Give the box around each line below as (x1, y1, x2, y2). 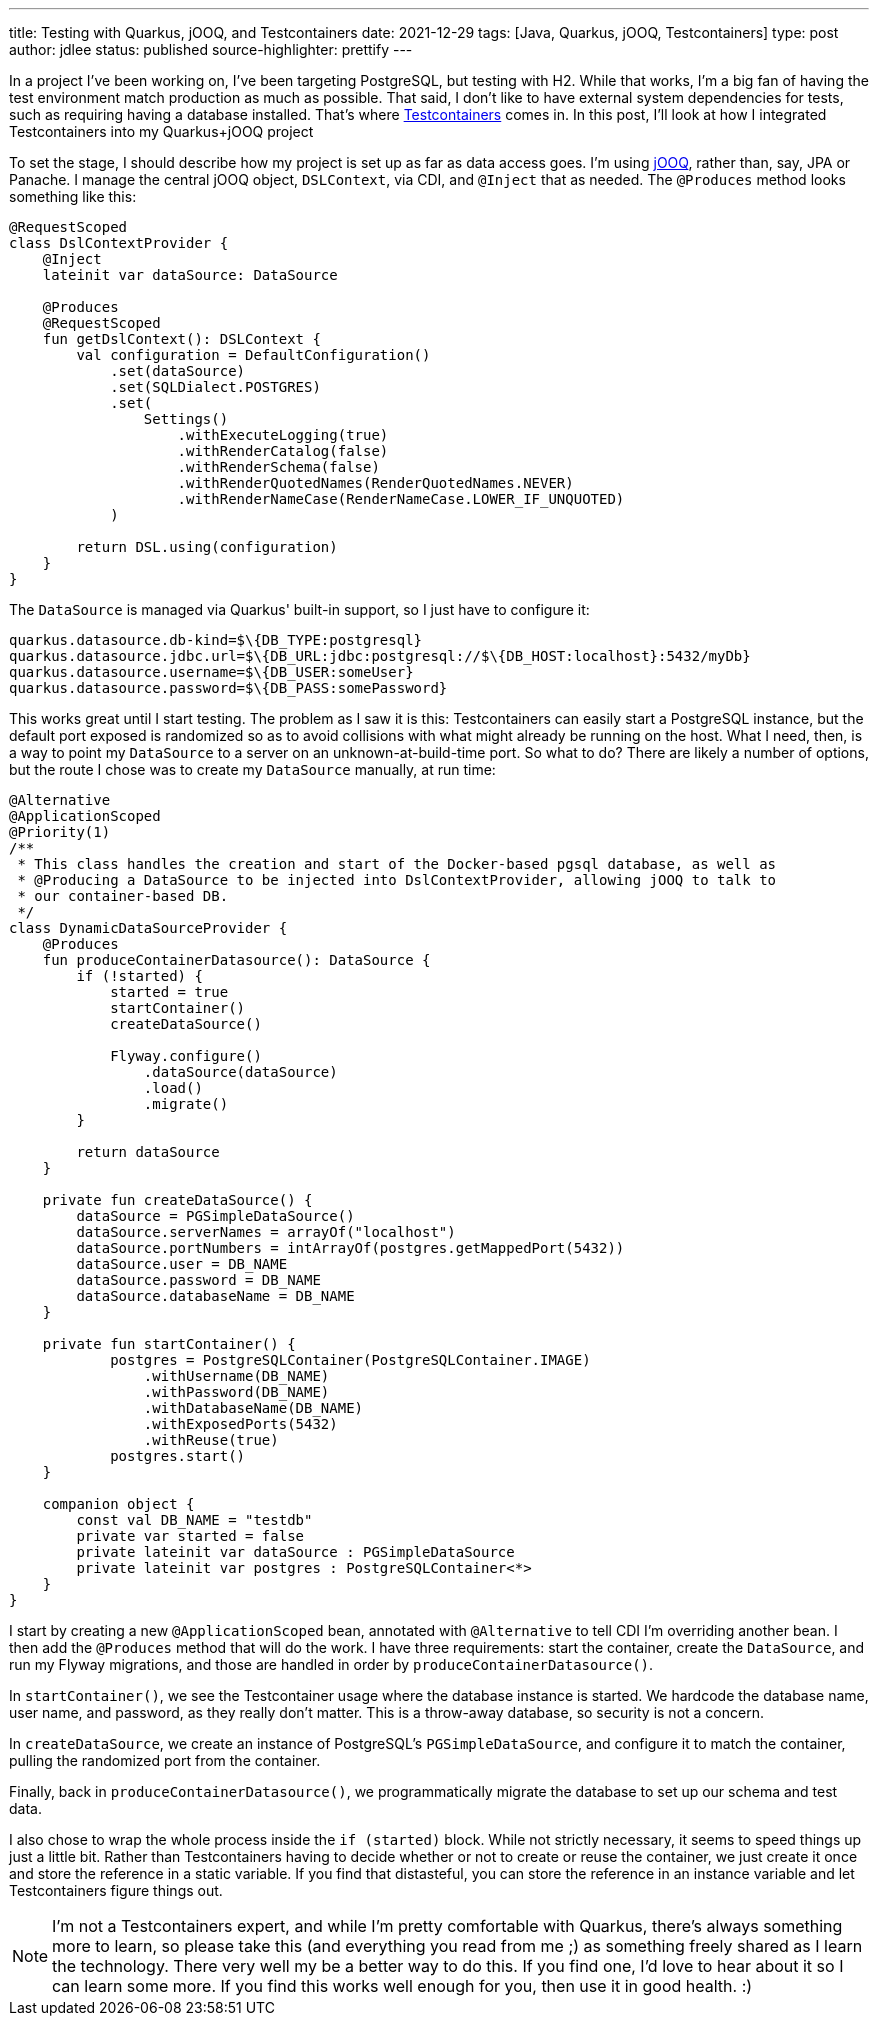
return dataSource (76, 1144, 220, 1160)
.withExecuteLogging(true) (177, 427, 389, 443)
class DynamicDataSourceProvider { (9, 920, 288, 936)
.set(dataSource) (110, 363, 246, 379)
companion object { (42, 1496, 195, 1512)
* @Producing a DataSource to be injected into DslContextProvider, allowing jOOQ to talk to (17, 872, 777, 888)
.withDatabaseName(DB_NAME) (143, 1400, 364, 1416)
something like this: (9, 188, 137, 205)
